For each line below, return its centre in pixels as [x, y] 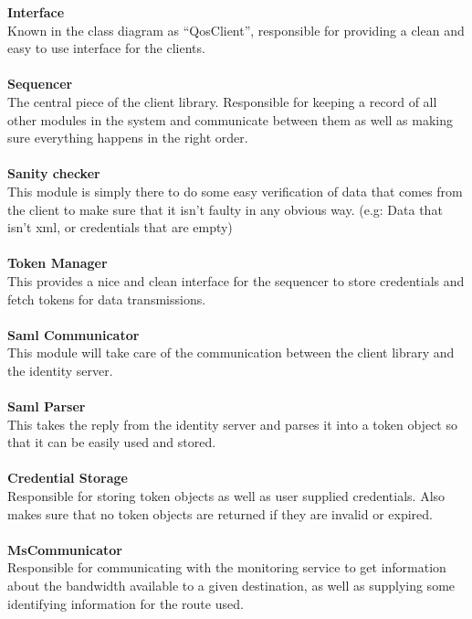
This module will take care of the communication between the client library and [231, 352]
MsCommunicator [65, 549]
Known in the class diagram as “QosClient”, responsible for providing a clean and [236, 30]
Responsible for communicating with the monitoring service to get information [227, 567]
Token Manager [58, 263]
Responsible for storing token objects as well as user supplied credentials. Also [226, 496]
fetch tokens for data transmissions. [107, 299]
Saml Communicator [73, 334]
